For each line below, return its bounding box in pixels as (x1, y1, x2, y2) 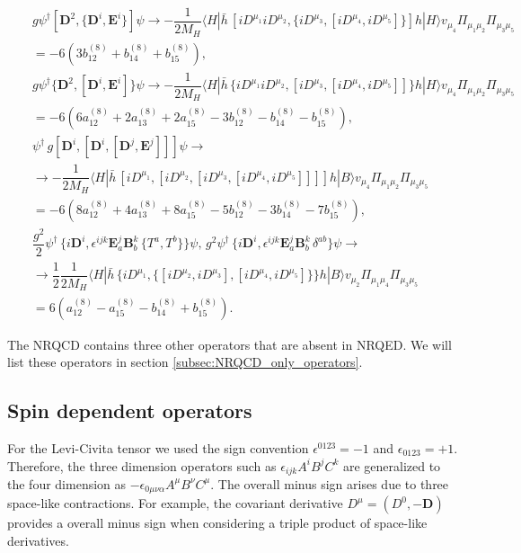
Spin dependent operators (7, 397, 252, 424)
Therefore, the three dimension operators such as (7, 456, 277, 475)
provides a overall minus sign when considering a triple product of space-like (7, 513, 428, 532)
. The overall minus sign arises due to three (210, 474, 449, 493)
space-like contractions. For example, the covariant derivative (7, 494, 343, 513)
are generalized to (342, 456, 441, 475)
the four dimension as (7, 474, 127, 493)
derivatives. (7, 531, 69, 549)
